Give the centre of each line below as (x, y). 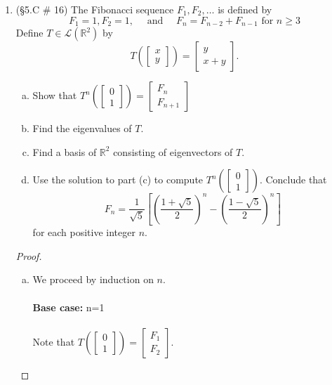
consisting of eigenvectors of (173, 151)
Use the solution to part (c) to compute (118, 180)
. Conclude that (293, 180)
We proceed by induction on (93, 279)
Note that (54, 341)
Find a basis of (65, 151)
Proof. (29, 255)
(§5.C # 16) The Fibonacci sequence (95, 9)
